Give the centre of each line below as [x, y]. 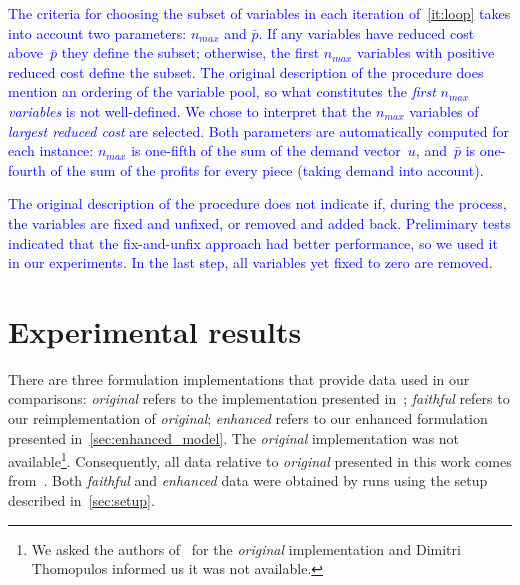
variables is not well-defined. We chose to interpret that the [190, 110]
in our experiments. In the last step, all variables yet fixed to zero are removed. [250, 262]
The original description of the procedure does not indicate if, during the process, [257, 203]
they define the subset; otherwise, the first [190, 52]
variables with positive [426, 52]
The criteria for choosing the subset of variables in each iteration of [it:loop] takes [259, 13]
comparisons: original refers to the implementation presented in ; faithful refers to [259, 398]
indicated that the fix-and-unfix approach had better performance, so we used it [253, 242]
